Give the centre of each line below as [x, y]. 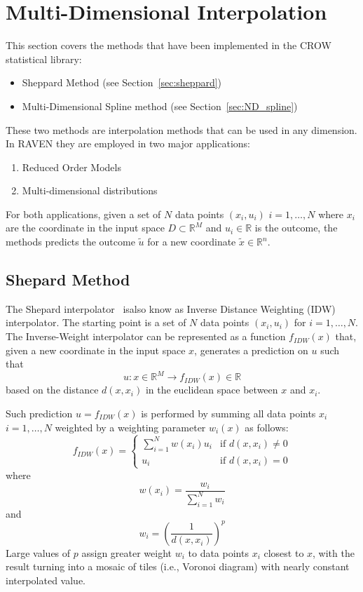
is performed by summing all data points [228, 413]
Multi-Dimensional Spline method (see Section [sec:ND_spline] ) [160, 106]
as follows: [267, 427]
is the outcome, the [296, 228]
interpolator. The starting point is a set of [96, 322]
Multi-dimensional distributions [90, 190]
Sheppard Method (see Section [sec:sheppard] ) [122, 82]
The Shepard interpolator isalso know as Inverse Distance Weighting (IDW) [171, 308]
